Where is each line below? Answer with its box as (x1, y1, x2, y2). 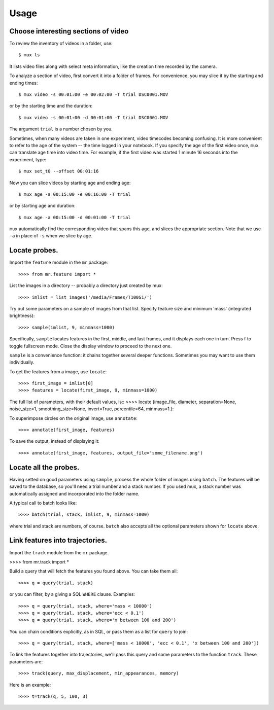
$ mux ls (18, 52, 40, 58)
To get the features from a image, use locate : (9, 368, 107, 375)
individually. (9, 359, 35, 365)
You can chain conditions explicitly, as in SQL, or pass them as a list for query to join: (9, 628, 188, 634)
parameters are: (9, 658, 43, 664)
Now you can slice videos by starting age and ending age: (9, 180, 131, 186)
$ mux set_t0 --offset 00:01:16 (18, 168, 99, 174)
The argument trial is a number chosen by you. (9, 126, 113, 132)
